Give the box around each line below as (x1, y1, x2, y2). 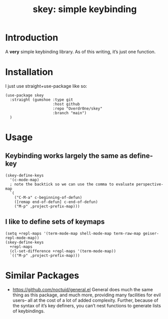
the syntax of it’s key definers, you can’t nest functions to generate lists (12, 302, 161, 308)
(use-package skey (5, 92, 44, 98)
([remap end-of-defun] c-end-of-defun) (14, 199, 98, 204)
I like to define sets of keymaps (5, 218, 105, 226)
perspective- (136, 182, 164, 187)
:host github (52, 101, 80, 107)
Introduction (5, 32, 59, 43)
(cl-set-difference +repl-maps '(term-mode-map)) (10, 248, 116, 253)
